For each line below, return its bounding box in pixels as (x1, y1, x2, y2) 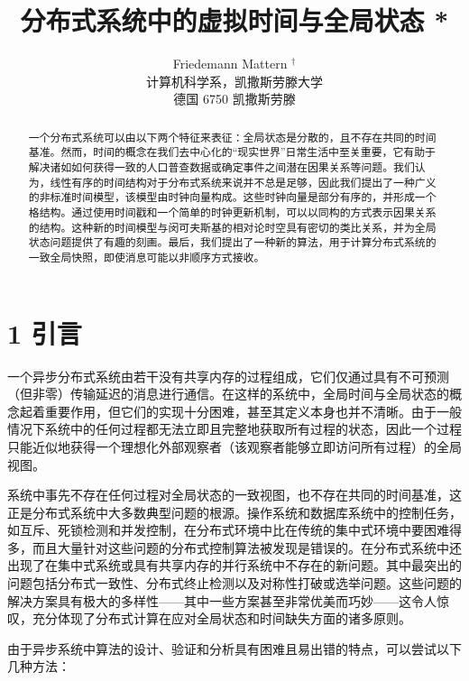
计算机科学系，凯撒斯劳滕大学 (146, 71, 323, 90)
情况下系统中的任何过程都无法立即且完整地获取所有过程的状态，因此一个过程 (7, 419, 462, 438)
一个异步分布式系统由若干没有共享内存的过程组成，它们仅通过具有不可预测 (7, 366, 449, 385)
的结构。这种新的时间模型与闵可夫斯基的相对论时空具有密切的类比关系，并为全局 (28, 219, 437, 235)
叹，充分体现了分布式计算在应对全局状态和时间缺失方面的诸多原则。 (7, 609, 411, 628)
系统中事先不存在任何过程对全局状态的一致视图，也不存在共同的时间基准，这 (7, 485, 462, 504)
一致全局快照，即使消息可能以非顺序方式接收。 (28, 249, 265, 264)
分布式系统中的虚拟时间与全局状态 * (20, 2, 449, 39)
